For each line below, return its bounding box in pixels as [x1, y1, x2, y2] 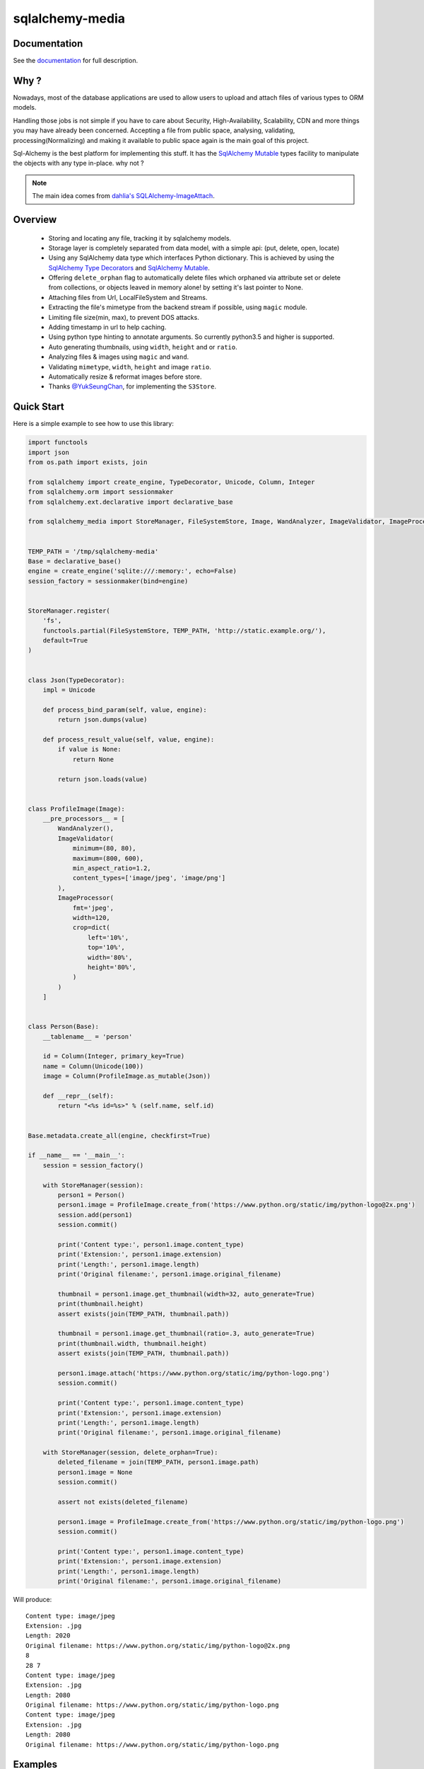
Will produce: [13, 1596, 52, 1604]
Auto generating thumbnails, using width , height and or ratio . [48, 342, 238, 351]
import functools [28, 439, 88, 446]
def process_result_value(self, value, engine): [42, 735, 215, 743]
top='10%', [87, 943, 125, 952]
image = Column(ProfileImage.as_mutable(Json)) [42, 1072, 211, 1081]
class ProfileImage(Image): [28, 805, 125, 813]
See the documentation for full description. [13, 57, 138, 65]
